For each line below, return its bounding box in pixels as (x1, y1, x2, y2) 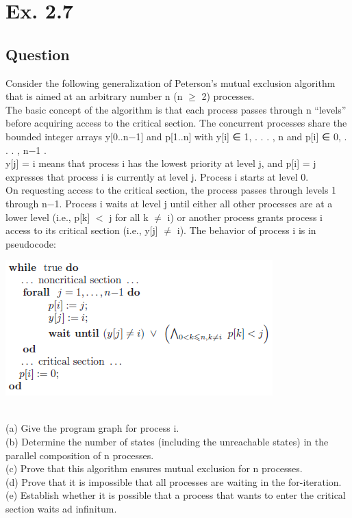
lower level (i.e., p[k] (5, 209, 90, 224)
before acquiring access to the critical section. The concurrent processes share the (5, 116, 347, 130)
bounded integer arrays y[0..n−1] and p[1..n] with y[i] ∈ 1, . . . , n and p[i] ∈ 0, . (5, 129, 347, 143)
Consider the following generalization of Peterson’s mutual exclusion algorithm (5, 75, 336, 90)
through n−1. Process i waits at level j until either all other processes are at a (5, 196, 333, 210)
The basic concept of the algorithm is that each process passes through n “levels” (5, 102, 347, 116)
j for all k (109, 209, 149, 224)
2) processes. (201, 89, 255, 103)
